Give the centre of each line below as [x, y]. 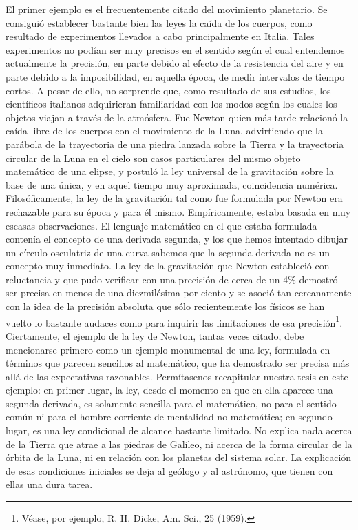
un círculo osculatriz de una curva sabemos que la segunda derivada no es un [168, 252]
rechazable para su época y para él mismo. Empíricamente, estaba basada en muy [178, 211]
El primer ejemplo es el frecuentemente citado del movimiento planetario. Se [167, 9]
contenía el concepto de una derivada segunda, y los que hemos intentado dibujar [177, 239]
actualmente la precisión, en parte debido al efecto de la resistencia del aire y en [175, 63]
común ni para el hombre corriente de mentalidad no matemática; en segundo [169, 417]
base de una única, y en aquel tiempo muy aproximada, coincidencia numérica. [172, 184]
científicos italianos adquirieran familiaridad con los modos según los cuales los [171, 104]
